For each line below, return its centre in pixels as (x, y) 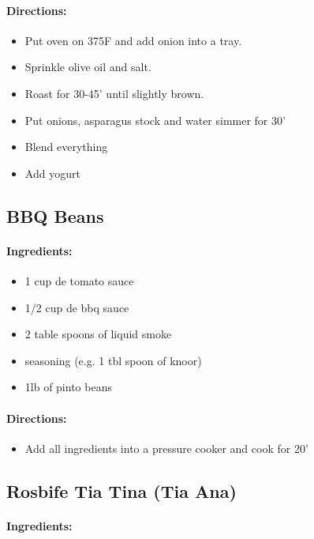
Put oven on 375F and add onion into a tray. (133, 40)
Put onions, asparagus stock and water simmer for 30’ (155, 120)
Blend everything (66, 147)
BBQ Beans (55, 215)
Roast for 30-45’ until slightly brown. (114, 93)
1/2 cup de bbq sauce (77, 307)
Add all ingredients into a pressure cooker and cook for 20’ (166, 448)
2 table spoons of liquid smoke (98, 334)
